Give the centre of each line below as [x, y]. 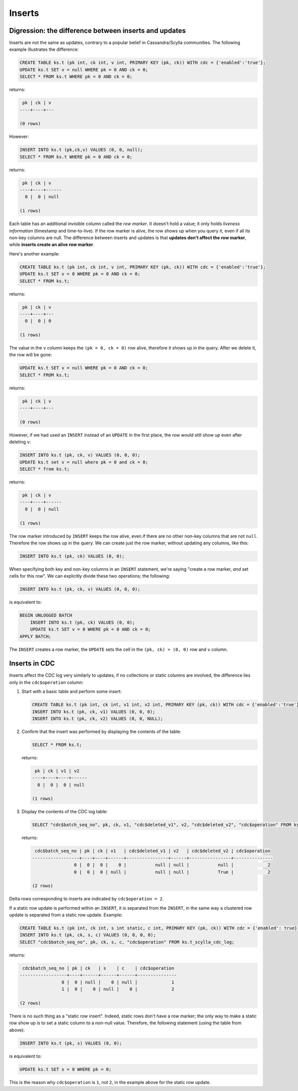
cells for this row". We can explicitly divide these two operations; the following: [90, 576]
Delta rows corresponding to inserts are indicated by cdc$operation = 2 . [86, 899]
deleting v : [20, 442]
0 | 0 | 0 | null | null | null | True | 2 [172, 872]
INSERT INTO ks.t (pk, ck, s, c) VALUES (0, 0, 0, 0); [88, 935]
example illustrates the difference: [44, 49]
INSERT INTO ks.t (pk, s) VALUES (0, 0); [71, 1043]
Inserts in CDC [32, 664]
